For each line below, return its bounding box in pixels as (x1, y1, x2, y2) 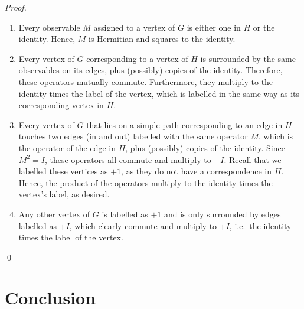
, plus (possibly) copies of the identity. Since (125, 141, 285, 154)
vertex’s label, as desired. (18, 188, 110, 200)
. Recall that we (224, 153, 282, 165)
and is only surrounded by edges (164, 207, 281, 220)
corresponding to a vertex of (86, 52, 188, 64)
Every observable (18, 21, 80, 33)
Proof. (5, 1, 27, 13)
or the (253, 21, 275, 33)
